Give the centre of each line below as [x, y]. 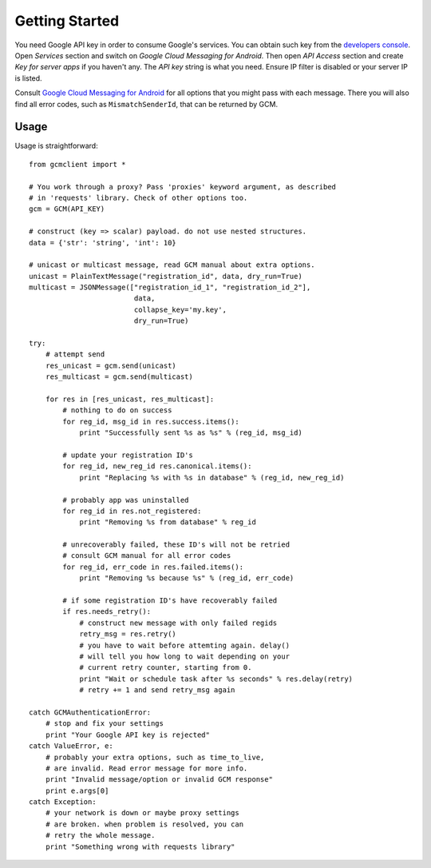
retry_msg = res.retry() [128, 634]
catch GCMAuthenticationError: [90, 712]
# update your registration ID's [128, 455]
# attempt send [75, 354]
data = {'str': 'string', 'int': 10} [103, 243]
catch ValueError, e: [71, 746]
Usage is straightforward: [57, 146]
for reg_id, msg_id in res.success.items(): [151, 421]
